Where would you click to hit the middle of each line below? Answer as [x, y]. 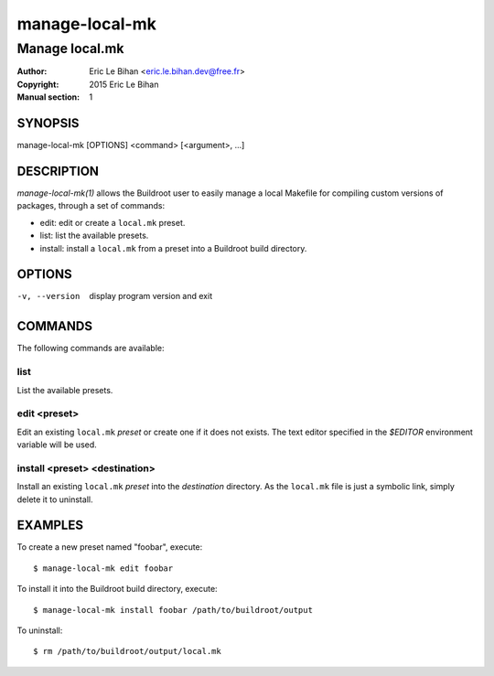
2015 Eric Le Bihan [124, 84]
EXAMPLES [50, 526]
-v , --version [48, 296]
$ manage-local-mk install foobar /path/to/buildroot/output [173, 610]
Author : [32, 71]
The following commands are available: [91, 349]
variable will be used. [57, 445]
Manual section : [48, 97]
